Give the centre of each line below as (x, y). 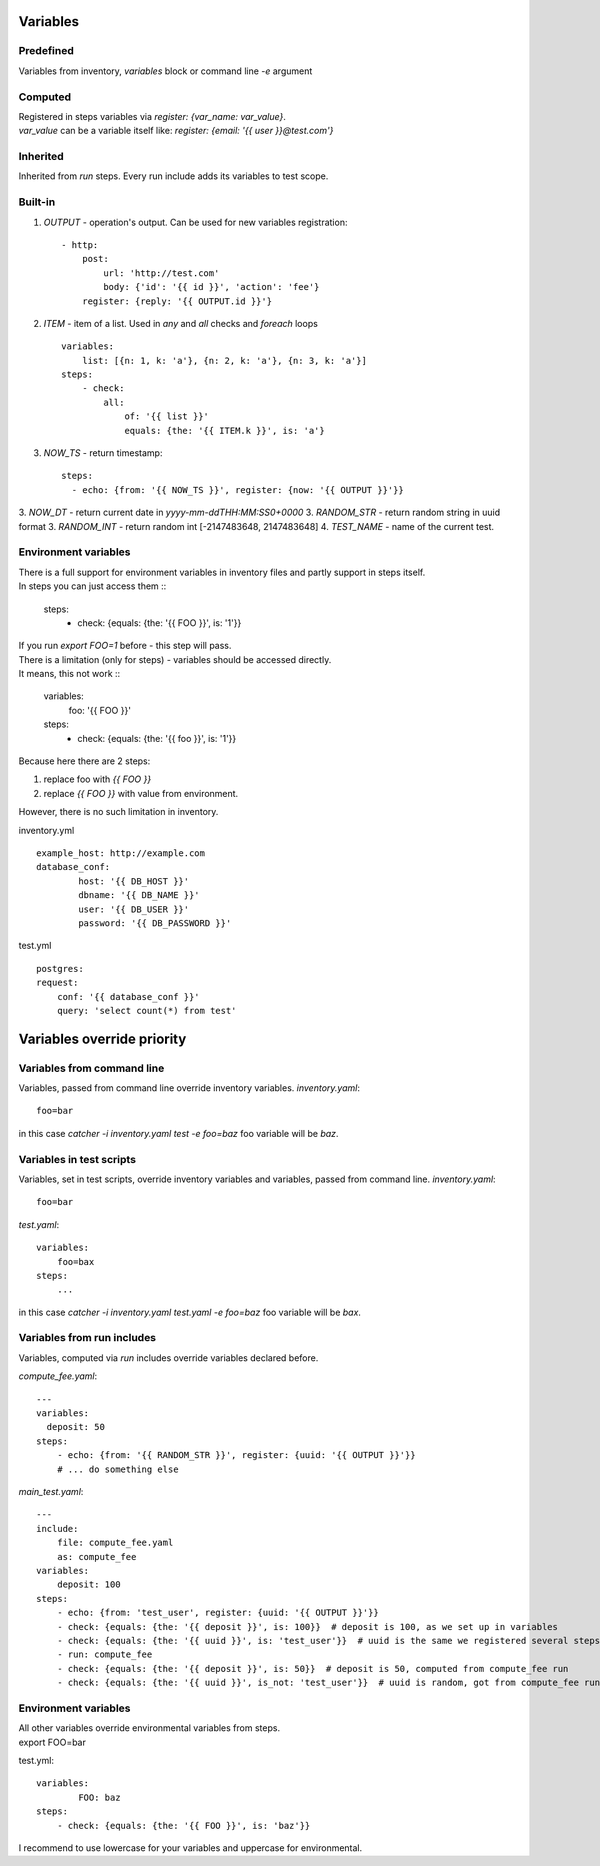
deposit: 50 (75, 1427)
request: (57, 983)
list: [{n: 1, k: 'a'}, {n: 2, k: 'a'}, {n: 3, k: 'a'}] (224, 360)
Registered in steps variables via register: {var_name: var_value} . (152, 116)
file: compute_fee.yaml (115, 1543)
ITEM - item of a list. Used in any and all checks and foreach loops (181, 323)
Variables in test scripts (77, 1159)
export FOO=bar (52, 1742)
